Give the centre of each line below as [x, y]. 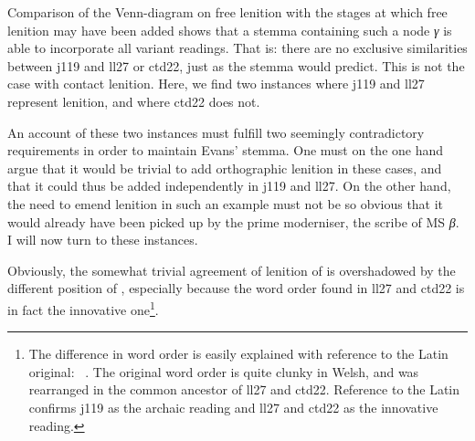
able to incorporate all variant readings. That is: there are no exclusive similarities [237, 48]
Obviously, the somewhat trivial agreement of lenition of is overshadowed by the [232, 270]
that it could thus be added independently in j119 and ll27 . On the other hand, [229, 186]
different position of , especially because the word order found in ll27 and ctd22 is [236, 288]
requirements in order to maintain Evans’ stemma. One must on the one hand [226, 150]
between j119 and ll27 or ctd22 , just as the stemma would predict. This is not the [236, 65]
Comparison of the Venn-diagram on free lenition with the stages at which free [227, 12]
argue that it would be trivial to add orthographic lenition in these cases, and [225, 168]
